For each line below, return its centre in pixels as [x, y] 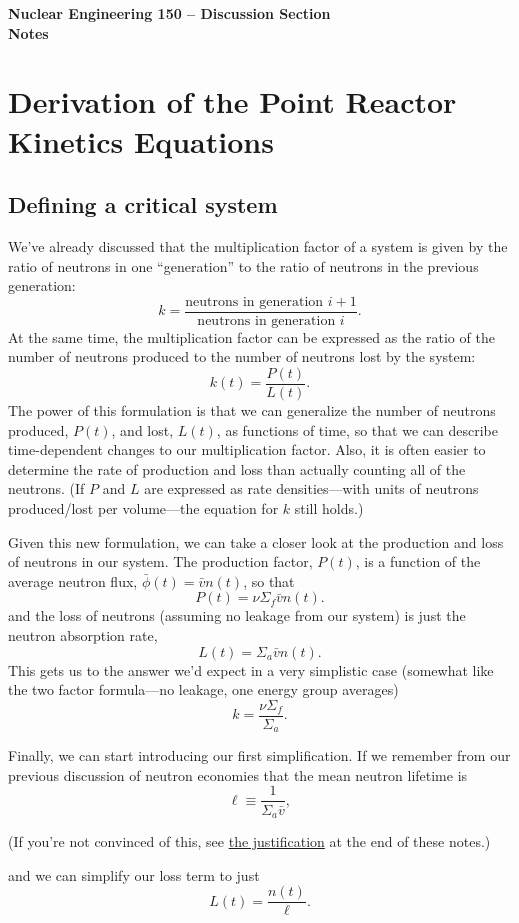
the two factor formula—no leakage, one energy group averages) [203, 689]
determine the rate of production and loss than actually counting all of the [237, 468]
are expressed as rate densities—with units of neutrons [311, 488]
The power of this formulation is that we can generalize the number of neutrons [252, 410]
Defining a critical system [143, 204]
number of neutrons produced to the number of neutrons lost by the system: [242, 356]
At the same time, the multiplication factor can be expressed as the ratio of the [251, 336]
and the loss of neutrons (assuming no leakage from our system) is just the [237, 615]
